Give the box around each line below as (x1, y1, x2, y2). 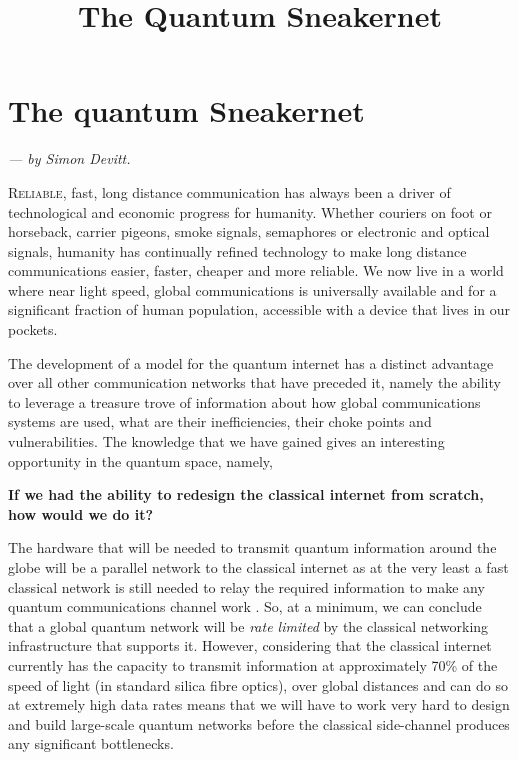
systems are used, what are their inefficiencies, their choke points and (8, 411, 432, 432)
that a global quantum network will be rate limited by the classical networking (8, 615, 489, 636)
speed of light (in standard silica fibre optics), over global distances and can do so (8, 674, 508, 695)
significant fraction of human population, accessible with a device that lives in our (8, 299, 511, 320)
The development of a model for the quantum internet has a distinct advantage (8, 352, 494, 373)
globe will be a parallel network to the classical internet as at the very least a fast (8, 557, 509, 577)
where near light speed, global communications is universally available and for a (8, 279, 497, 300)
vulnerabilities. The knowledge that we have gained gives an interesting (8, 431, 445, 452)
